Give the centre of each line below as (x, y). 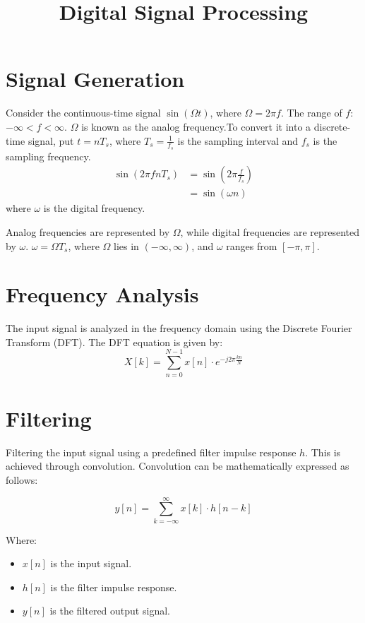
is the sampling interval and (238, 140)
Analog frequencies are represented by (88, 231)
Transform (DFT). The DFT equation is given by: (114, 342)
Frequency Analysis (102, 294)
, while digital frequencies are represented (270, 231)
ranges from (252, 245)
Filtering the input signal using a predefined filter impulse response (151, 452)
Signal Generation (95, 79)
